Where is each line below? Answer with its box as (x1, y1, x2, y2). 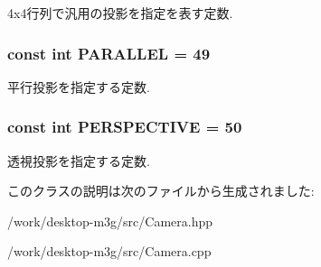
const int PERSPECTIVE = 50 (7, 115, 242, 138)
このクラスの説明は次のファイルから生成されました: (7, 181, 315, 200)
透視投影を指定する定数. (7, 151, 150, 170)
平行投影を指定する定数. (7, 77, 150, 96)
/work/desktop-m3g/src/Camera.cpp (7, 242, 212, 261)
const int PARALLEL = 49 (7, 41, 211, 64)
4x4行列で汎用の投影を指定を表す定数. (7, 4, 233, 22)
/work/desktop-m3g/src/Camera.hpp (7, 211, 212, 230)
